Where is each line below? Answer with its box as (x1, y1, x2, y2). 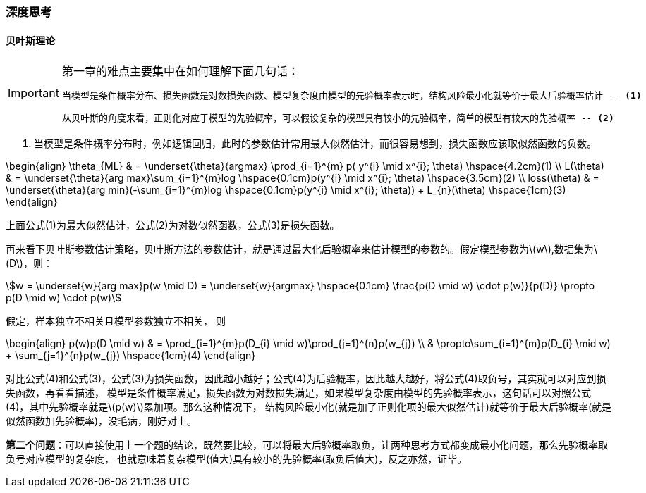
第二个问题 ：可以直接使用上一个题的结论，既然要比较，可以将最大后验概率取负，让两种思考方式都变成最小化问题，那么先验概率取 (6, 439, 608, 451)
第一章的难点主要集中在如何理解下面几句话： (61, 64, 299, 79)
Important (8, 86, 59, 101)
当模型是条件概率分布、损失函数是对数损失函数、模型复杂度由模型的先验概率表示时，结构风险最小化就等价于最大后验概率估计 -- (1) (61, 90, 642, 101)
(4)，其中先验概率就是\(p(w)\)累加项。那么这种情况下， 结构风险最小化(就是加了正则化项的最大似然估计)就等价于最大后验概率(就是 (6, 401, 612, 413)
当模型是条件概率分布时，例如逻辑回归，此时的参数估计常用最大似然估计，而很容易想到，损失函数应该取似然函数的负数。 (34, 137, 597, 150)
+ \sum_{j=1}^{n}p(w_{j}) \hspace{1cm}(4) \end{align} (6, 349, 256, 362)
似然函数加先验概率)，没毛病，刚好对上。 (6, 415, 197, 428)
